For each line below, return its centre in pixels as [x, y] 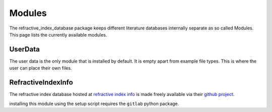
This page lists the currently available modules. [58, 34]
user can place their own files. [41, 68]
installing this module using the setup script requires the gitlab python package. [94, 103]
